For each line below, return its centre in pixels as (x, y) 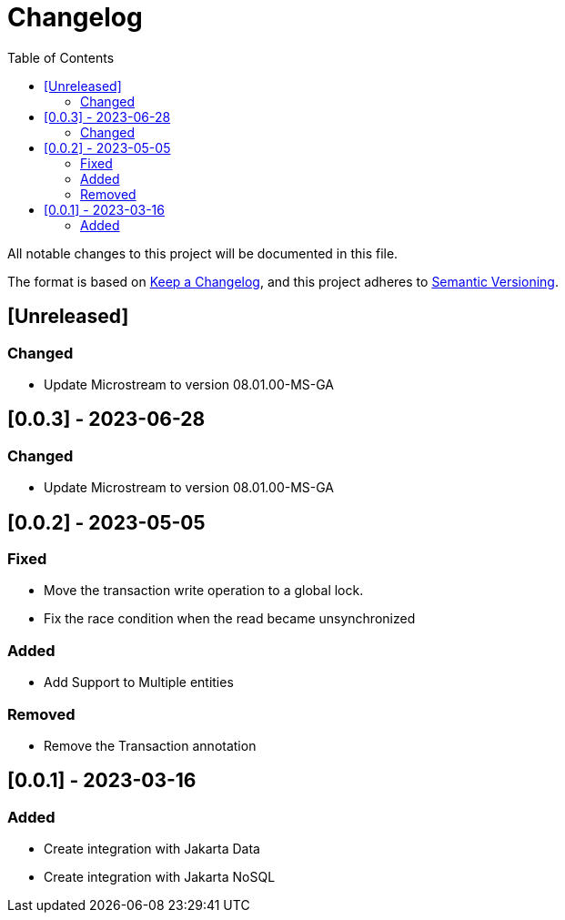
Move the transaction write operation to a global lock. (204, 591)
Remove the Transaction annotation (150, 745)
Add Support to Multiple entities (139, 682)
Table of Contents (61, 57)
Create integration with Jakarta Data (152, 849)
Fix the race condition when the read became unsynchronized (230, 619)
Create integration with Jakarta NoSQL (160, 877)
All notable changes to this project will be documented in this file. (203, 253)
